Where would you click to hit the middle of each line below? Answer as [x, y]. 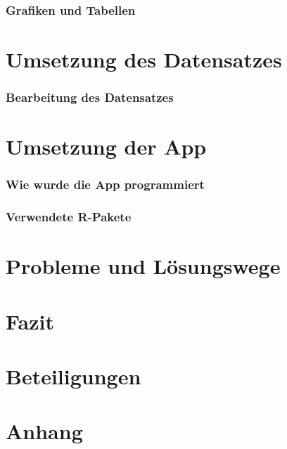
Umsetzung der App [106, 147]
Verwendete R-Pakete [69, 217]
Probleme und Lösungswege [143, 266]
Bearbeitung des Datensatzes [90, 97]
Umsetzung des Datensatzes [144, 59]
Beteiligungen [74, 376]
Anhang [44, 431]
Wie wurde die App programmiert [105, 184]
